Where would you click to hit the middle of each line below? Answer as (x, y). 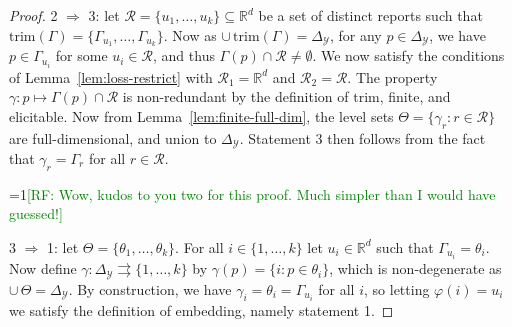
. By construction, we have (150, 288)
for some (81, 55)
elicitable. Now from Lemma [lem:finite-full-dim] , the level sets (201, 115)
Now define (43, 268)
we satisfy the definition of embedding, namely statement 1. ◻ (201, 310)
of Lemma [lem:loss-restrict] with (111, 76)
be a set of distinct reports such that (370, 15)
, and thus (184, 55)
